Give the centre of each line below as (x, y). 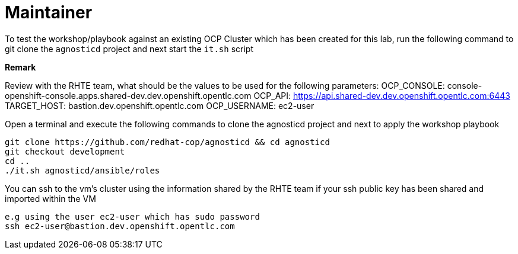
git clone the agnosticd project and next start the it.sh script (129, 49)
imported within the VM (50, 198)
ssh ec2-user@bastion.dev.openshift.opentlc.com (120, 226)
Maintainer (49, 12)
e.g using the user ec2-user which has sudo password (132, 216)
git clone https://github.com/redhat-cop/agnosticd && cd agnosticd (167, 142)
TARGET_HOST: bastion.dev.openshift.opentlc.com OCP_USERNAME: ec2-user (160, 105)
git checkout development (65, 151)
